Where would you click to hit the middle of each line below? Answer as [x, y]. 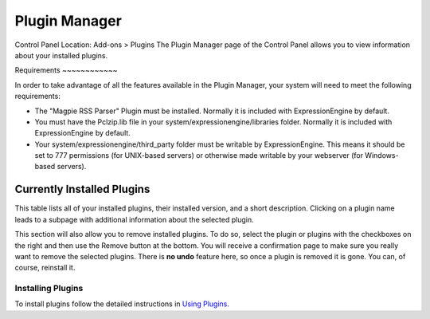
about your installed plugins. [61, 55]
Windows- [382, 156]
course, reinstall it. [45, 268]
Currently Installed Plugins [82, 189]
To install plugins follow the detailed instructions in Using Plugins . [122, 304]
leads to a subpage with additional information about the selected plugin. [134, 219]
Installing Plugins [49, 289]
